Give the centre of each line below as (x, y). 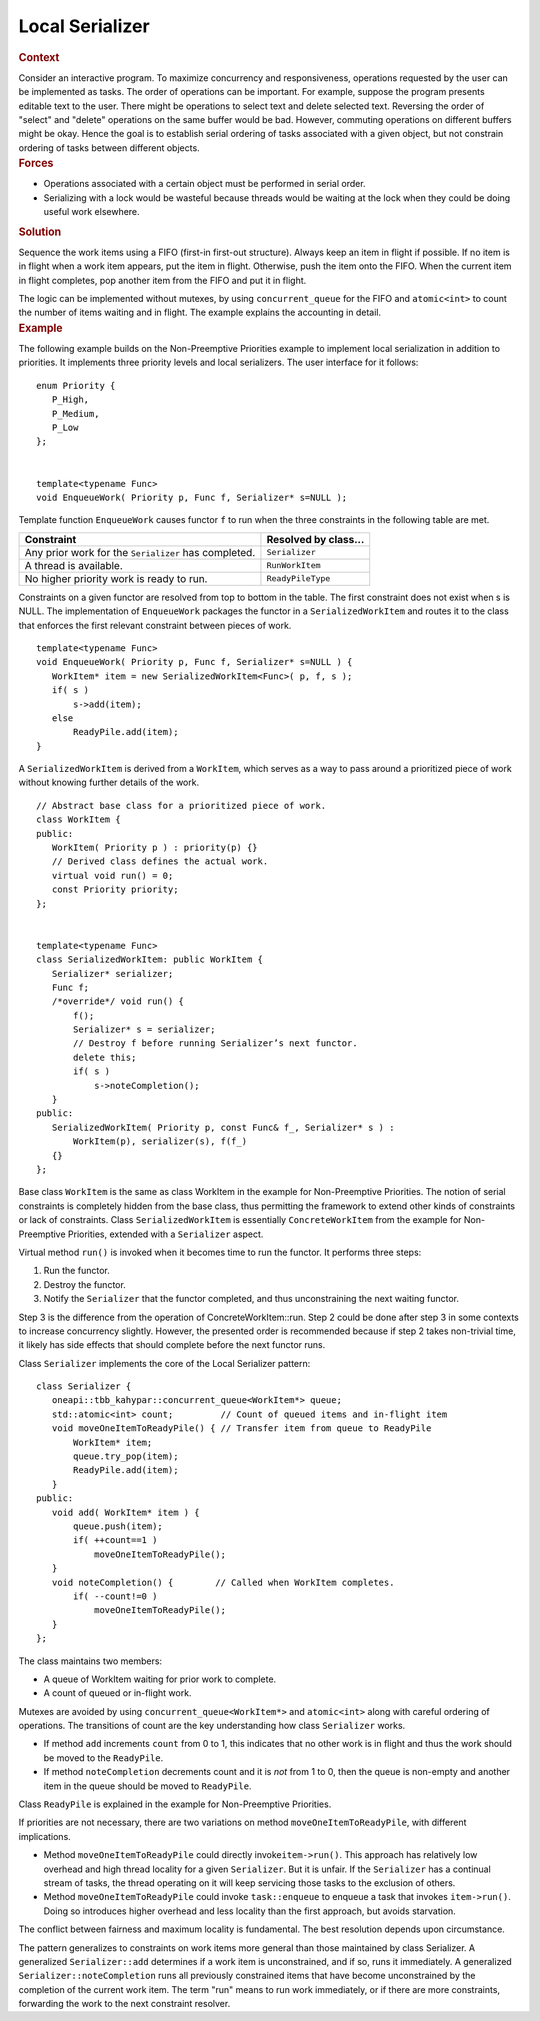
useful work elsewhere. (91, 212)
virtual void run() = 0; (112, 875)
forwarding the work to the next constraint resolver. (124, 2004)
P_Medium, (75, 413)
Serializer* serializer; (112, 973)
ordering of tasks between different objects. (109, 147)
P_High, (70, 399)
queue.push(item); (118, 1526)
